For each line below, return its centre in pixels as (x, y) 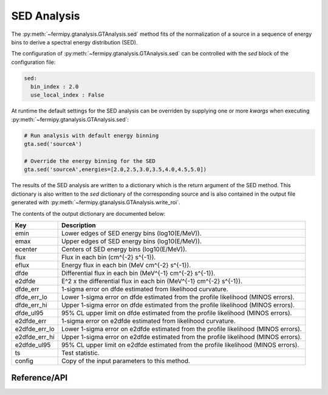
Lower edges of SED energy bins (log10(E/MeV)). (131, 233)
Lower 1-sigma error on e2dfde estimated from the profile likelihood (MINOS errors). (181, 329)
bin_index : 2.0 (55, 87)
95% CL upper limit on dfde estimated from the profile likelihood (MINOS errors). (176, 313)
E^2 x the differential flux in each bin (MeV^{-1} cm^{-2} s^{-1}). (152, 281)
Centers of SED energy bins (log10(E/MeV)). (124, 249)
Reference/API (39, 378)
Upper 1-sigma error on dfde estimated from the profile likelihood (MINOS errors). (178, 305)
